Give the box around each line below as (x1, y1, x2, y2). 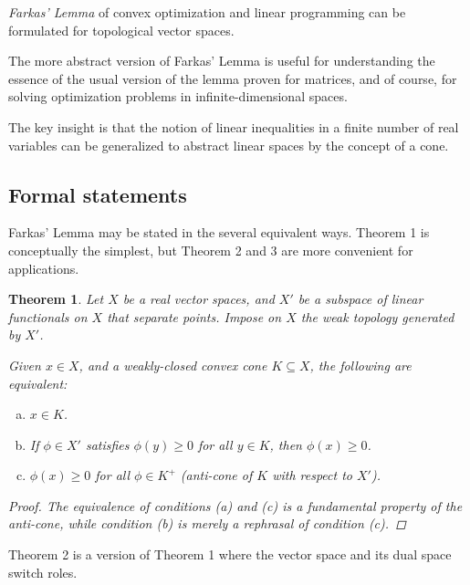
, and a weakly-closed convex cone (78, 355, 267, 374)
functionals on (8, 307, 88, 326)
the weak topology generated (300, 307, 454, 326)
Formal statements (8, 180, 187, 208)
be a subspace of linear (298, 289, 423, 308)
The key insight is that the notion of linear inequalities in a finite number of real (8, 117, 459, 136)
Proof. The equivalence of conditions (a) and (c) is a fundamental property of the (8, 496, 463, 515)
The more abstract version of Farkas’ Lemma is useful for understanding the (8, 51, 435, 70)
